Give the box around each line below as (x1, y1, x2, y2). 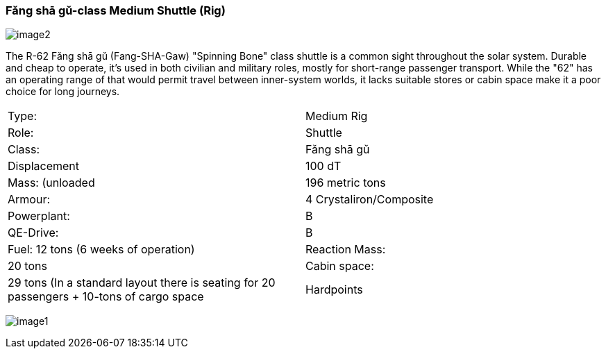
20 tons (8, 259, 47, 273)
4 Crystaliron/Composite (305, 192, 434, 207)
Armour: (8, 192, 51, 207)
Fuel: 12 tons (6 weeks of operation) (8, 242, 195, 257)
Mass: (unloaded (8, 176, 95, 190)
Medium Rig (305, 109, 368, 124)
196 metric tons (305, 176, 386, 190)
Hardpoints (305, 283, 363, 297)
